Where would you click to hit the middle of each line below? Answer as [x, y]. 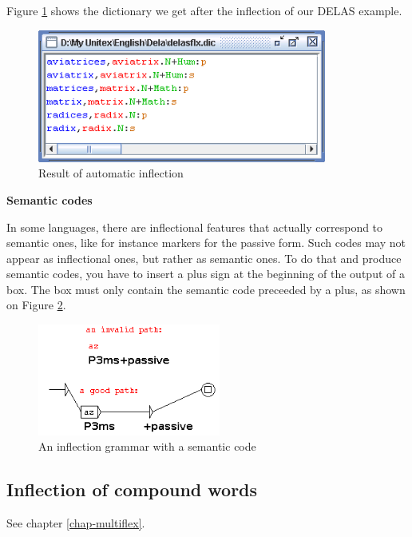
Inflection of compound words [132, 489]
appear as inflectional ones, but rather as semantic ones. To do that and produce [204, 258]
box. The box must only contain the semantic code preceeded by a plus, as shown [206, 289]
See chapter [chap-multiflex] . [76, 523]
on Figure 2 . [36, 305]
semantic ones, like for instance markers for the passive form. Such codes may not [206, 243]
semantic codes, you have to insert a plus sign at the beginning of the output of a [206, 274]
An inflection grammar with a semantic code [147, 446]
